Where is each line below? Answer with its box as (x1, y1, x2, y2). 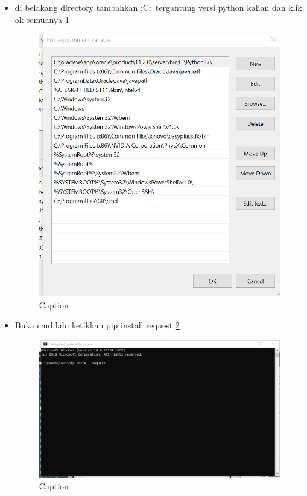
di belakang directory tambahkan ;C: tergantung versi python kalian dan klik (14, 1, 302, 13)
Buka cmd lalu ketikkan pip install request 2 (14, 319, 180, 331)
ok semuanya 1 (14, 13, 69, 25)
